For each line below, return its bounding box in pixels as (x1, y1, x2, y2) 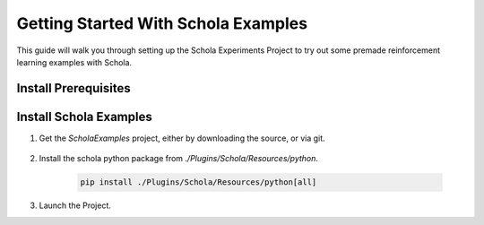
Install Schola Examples (16, 108, 152, 125)
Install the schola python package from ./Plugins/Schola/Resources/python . (39, 153, 318, 164)
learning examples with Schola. (16, 56, 133, 67)
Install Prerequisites (16, 81, 131, 96)
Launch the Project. (39, 200, 112, 211)
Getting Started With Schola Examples (16, 13, 308, 33)
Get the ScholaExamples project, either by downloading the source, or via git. (39, 133, 326, 143)
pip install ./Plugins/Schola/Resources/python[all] (80, 177, 317, 187)
